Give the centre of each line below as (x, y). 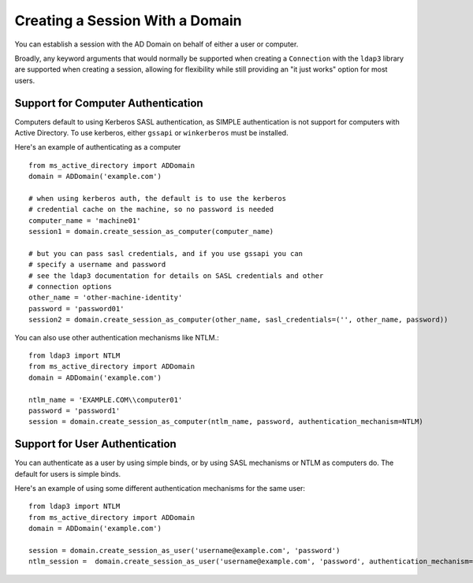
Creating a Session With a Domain (128, 20)
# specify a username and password (97, 265)
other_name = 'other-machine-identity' (106, 298)
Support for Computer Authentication (109, 103)
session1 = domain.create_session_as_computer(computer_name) (151, 232)
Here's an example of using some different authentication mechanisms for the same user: (160, 488)
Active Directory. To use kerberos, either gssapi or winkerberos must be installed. (151, 133)
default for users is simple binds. (68, 473)
